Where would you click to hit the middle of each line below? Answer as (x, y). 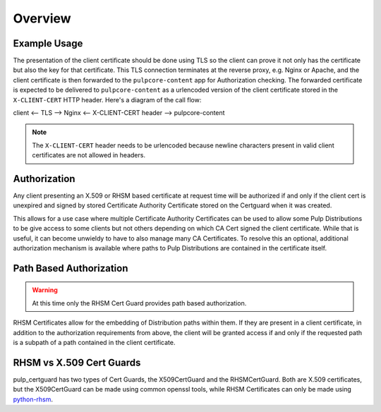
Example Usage (48, 43)
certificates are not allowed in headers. (89, 155)
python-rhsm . (33, 399)
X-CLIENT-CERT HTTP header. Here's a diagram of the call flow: (107, 99)
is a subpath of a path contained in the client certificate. (94, 343)
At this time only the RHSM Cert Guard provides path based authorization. (139, 303)
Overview (42, 18)
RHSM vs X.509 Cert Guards (77, 362)
